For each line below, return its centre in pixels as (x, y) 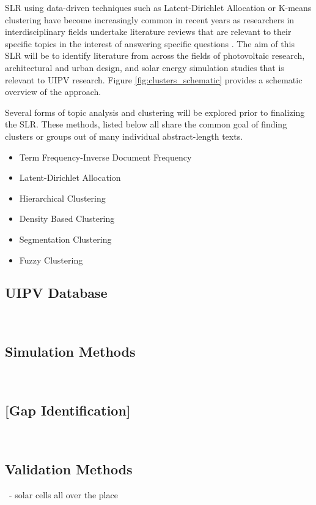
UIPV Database (56, 293)
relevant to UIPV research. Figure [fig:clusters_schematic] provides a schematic (154, 79)
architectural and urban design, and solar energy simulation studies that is (145, 67)
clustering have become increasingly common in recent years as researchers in (150, 19)
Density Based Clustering (67, 218)
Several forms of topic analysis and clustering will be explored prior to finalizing (155, 112)
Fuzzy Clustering (51, 260)
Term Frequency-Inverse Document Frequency (105, 157)
